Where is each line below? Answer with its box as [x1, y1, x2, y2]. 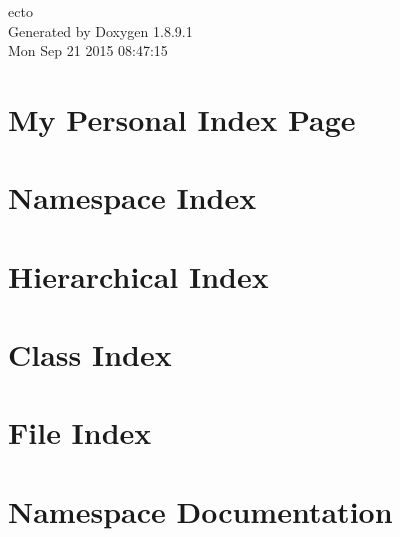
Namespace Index [8, 177, 257, 218]
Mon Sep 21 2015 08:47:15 [8, 40, 168, 61]
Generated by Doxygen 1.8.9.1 [8, 20, 193, 41]
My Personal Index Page [8, 98, 356, 139]
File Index [8, 412, 152, 453]
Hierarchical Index [8, 255, 269, 296]
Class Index [8, 334, 172, 375]
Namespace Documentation [8, 490, 393, 531]
